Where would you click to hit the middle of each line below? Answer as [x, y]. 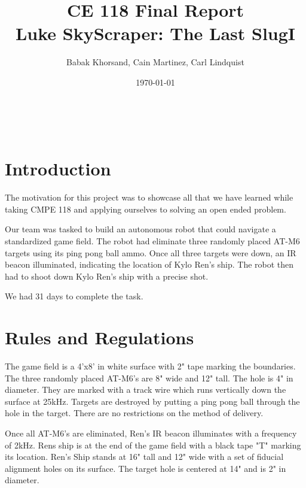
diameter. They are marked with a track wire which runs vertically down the [146, 390]
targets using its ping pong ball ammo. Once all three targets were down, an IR [151, 252]
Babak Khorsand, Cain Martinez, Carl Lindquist [155, 62]
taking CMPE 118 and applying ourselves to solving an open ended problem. [146, 209]
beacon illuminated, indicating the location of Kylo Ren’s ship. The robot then [149, 264]
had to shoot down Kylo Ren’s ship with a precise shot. [107, 276]
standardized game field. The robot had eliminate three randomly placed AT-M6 [152, 241]
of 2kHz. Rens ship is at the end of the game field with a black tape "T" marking [153, 445]
